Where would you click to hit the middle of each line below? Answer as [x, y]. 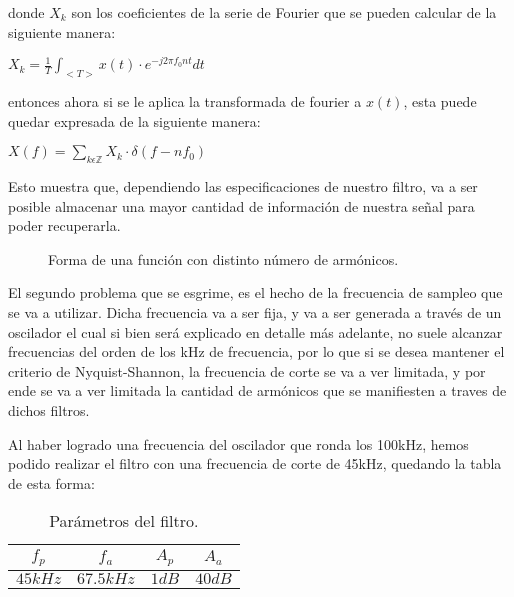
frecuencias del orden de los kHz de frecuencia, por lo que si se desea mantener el [256, 351]
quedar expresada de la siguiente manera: [134, 120]
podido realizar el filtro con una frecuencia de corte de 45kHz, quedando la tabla [255, 463]
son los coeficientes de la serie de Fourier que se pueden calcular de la [284, 12]
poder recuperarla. [64, 225]
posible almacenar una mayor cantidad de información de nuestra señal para [241, 205]
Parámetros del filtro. [124, 521]
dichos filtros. [49, 409]
